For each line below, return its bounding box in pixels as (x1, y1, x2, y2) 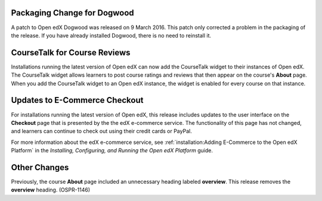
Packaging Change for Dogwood (11, 8, 134, 18)
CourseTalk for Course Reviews (11, 48, 131, 58)
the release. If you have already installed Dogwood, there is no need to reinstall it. (11, 32, 212, 39)
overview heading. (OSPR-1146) (11, 186, 91, 193)
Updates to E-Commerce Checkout (11, 95, 144, 105)
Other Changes (11, 162, 69, 172)
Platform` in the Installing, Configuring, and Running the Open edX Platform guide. (11, 147, 213, 154)
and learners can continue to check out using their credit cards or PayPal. (11, 128, 192, 135)
